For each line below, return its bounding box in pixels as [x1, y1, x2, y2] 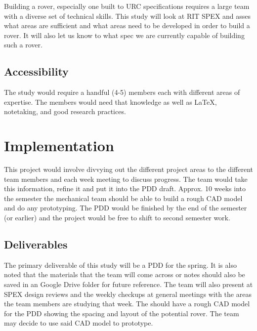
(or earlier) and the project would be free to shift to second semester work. [4, 212, 230, 223]
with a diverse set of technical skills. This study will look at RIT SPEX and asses [4, 10, 251, 21]
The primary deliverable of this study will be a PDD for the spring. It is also [4, 259, 237, 270]
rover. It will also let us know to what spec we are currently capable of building [4, 30, 245, 40]
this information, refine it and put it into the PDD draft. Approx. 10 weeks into [4, 183, 246, 194]
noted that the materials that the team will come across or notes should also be [4, 269, 245, 280]
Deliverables [4, 237, 68, 252]
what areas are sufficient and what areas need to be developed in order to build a [4, 20, 250, 31]
